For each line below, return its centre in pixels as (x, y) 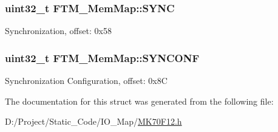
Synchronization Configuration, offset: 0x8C (86, 81)
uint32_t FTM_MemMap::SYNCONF (102, 57)
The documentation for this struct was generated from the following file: (139, 101)
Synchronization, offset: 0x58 (58, 31)
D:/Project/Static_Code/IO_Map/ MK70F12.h (93, 121)
